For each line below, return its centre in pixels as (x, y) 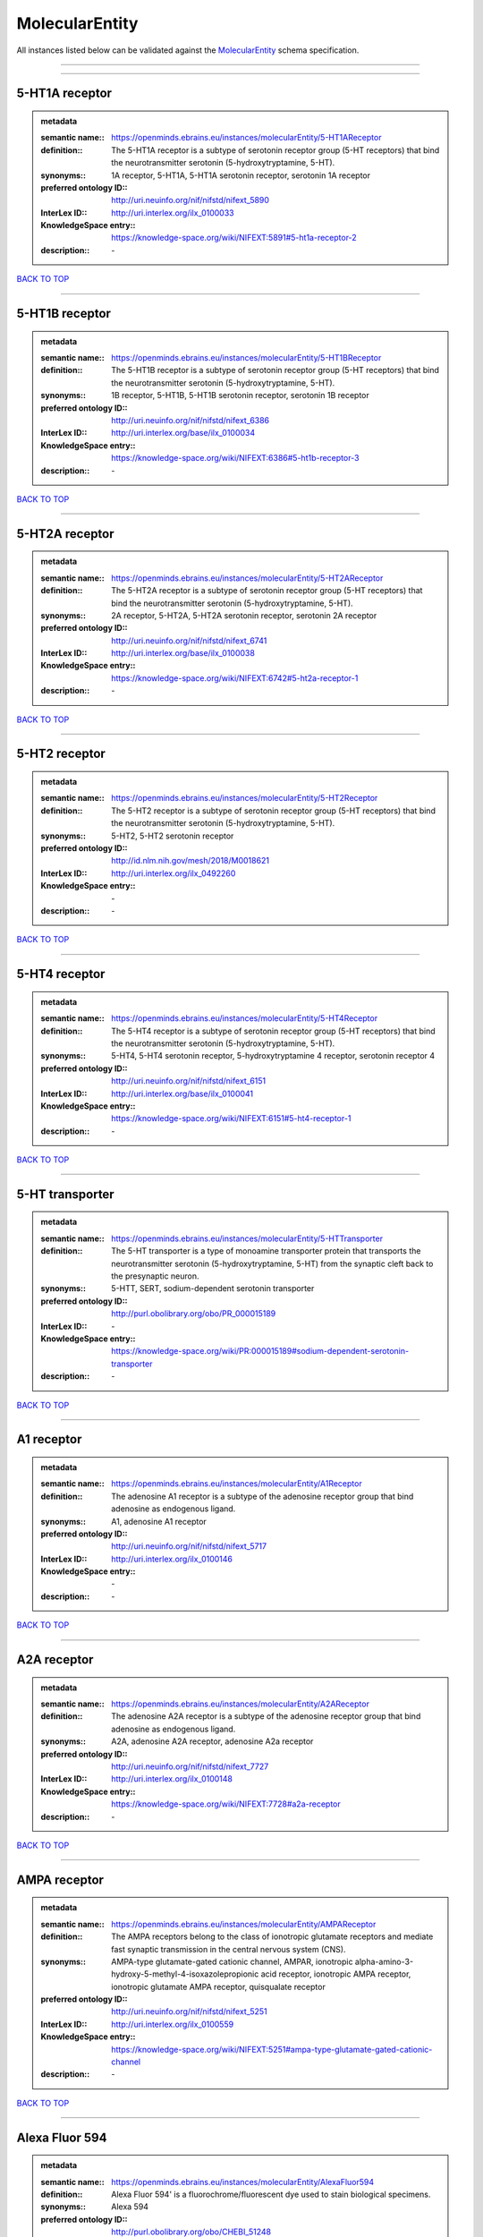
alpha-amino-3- (384, 1961)
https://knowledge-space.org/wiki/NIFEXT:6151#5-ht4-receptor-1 (231, 1118)
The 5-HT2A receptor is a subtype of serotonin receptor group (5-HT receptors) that (267, 591)
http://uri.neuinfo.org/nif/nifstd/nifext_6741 (189, 641)
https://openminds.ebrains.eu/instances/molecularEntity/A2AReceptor (241, 1704)
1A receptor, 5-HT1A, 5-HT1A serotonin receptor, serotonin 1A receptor (241, 175)
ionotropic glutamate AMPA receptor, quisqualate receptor (218, 1986)
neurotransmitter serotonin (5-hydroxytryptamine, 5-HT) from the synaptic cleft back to (272, 1263)
